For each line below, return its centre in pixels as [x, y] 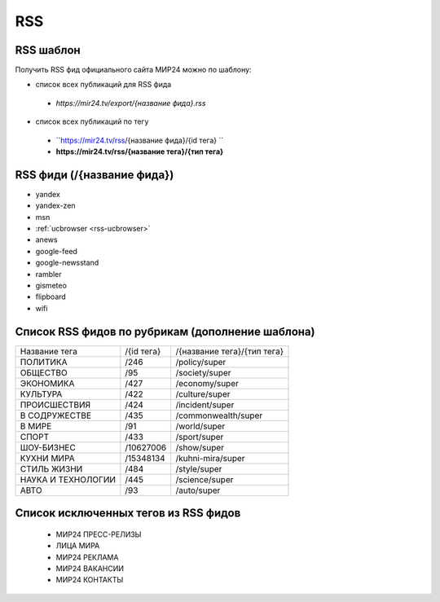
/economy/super [207, 383]
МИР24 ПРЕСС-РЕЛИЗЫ [99, 534]
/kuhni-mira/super [210, 458]
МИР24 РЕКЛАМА [87, 557]
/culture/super [203, 393]
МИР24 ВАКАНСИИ [90, 568]
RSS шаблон [48, 50]
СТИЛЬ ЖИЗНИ [51, 468]
